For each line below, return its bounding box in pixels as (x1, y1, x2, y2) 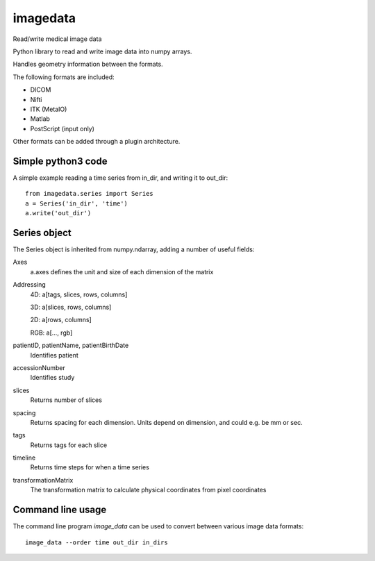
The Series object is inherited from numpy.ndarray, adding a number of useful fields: (12, 245, 255, 253)
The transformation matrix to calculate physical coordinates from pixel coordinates (30, 486, 267, 494)
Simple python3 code (12, 155, 108, 167)
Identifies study (30, 374, 75, 382)
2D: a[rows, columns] (30, 316, 92, 324)
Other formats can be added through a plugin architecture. (12, 137, 181, 146)
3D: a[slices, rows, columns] (30, 303, 112, 311)
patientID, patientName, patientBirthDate (12, 341, 129, 350)
